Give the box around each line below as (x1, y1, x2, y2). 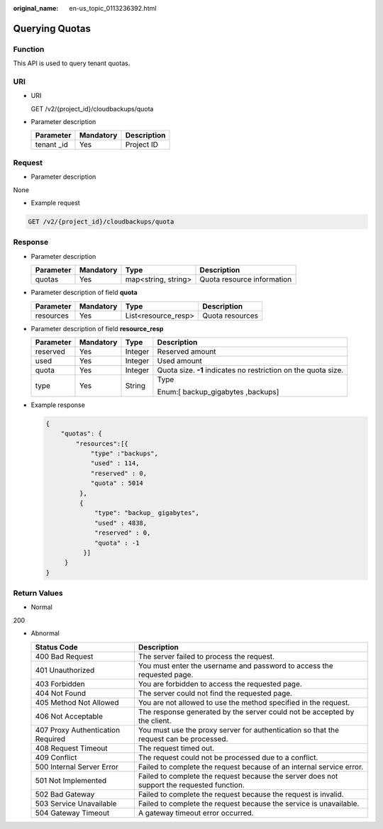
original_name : (13, 4, 59, 12)
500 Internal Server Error (35, 762, 118, 772)
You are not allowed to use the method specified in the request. (138, 697, 350, 707)
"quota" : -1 (94, 539, 140, 547)
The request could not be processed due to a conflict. (138, 752, 318, 762)
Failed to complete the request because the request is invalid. (138, 789, 344, 799)
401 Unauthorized (35, 665, 95, 675)
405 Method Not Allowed (35, 697, 119, 707)
